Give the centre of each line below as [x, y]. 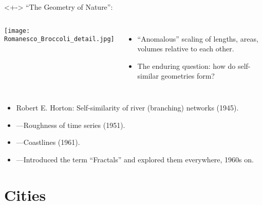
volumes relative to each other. [186, 49]
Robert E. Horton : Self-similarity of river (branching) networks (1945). [127, 107]
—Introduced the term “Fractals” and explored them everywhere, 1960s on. [135, 159]
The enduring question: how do [186, 66]
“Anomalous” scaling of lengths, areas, [198, 38]
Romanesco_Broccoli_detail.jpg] [59, 39]
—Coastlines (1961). [48, 142]
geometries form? [188, 76]
